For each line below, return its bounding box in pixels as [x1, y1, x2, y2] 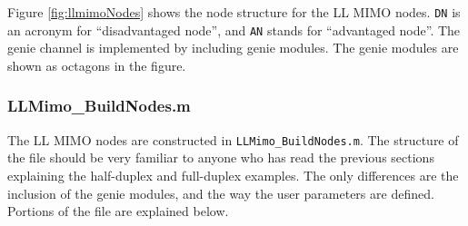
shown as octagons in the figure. [7, 55, 186, 74]
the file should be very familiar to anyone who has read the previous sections [7, 148, 434, 167]
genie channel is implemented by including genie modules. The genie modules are [7, 38, 459, 57]
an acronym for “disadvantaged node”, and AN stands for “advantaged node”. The [7, 20, 461, 39]
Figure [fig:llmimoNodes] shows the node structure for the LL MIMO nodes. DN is [7, 3, 461, 21]
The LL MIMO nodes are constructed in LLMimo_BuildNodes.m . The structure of [7, 130, 459, 149]
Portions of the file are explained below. [7, 201, 229, 221]
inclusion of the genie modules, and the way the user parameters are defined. [7, 183, 434, 202]
